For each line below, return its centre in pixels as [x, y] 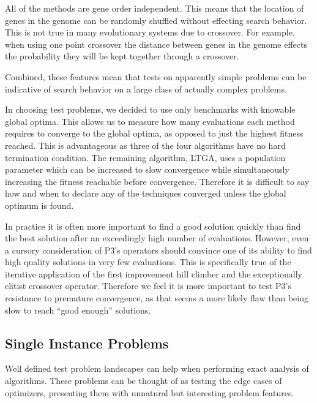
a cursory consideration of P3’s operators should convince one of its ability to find [158, 250]
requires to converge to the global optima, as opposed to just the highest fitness [154, 133]
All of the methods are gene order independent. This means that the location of [155, 8]
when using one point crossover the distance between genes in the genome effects [156, 44]
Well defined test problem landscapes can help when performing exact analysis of [157, 368]
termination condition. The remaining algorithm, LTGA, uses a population [145, 157]
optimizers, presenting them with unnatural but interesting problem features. [150, 392]
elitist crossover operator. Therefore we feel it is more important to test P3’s [148, 286]
